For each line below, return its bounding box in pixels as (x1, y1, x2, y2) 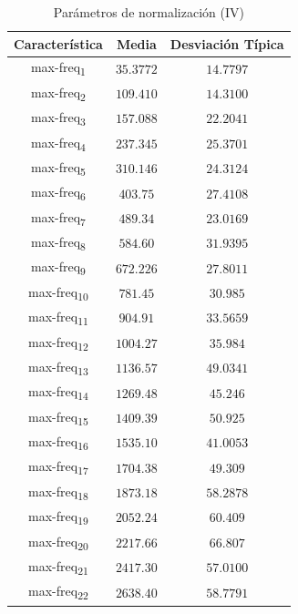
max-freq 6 (30, 182, 86, 204)
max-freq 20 (28, 531, 88, 553)
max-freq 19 (28, 507, 88, 527)
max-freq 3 (30, 107, 86, 128)
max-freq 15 (28, 406, 88, 428)
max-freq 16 (28, 432, 88, 453)
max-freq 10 (28, 281, 88, 303)
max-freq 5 (30, 157, 86, 179)
